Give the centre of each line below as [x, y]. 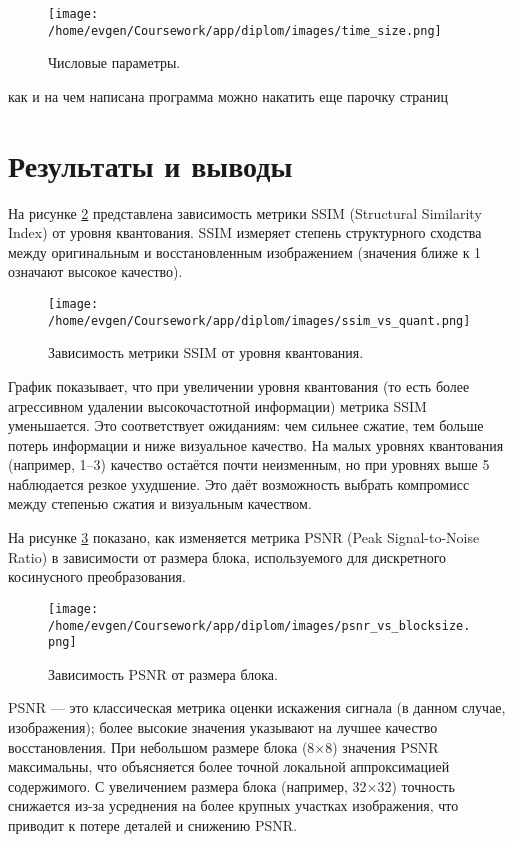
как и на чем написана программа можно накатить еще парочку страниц [228, 95]
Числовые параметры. [114, 62]
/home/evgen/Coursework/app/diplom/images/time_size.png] [245, 30]
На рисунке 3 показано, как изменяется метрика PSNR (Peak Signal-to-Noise [244, 537]
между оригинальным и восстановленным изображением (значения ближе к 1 [245, 251]
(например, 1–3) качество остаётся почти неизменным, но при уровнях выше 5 [249, 464]
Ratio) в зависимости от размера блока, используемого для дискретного [227, 556]
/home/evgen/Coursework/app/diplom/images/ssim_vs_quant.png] [259, 320]
